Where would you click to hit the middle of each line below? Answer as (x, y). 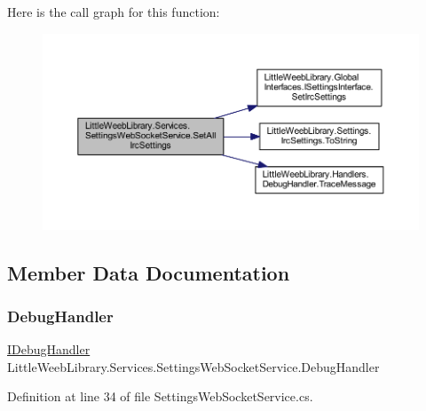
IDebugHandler (49, 349)
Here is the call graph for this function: (114, 12)
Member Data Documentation (149, 272)
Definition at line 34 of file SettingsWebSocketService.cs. (160, 396)
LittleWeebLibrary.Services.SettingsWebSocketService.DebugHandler (193, 366)
